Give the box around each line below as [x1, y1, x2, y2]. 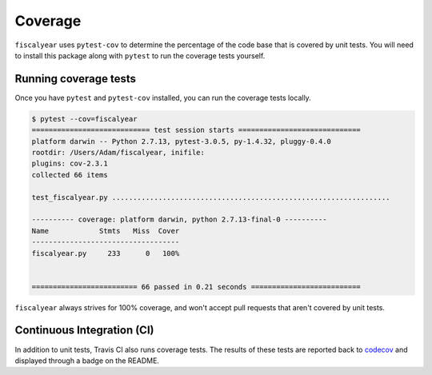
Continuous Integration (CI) [14, 324, 154, 337]
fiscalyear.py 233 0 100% [31, 249, 180, 257]
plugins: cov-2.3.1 [31, 159, 108, 168]
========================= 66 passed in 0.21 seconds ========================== [31, 282, 362, 291]
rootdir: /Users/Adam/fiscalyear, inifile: [31, 148, 206, 157]
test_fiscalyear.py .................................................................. [31, 193, 391, 201]
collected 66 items [31, 170, 108, 179]
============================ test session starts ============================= [31, 126, 362, 135]
